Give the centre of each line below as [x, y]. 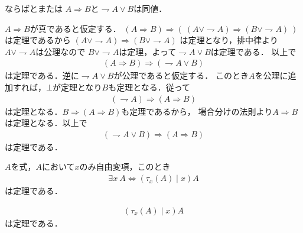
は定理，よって [148, 51]
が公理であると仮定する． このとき [181, 75]
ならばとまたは [34, 8]
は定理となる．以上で [46, 123]
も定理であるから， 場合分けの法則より [197, 111]
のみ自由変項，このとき [125, 166]
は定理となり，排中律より [229, 40]
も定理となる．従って [149, 87]
